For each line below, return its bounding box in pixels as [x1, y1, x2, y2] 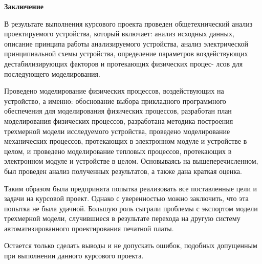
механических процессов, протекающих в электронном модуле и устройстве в [4, 136, 247, 146]
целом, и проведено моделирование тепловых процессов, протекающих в [4, 145, 232, 156]
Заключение [4, 1, 43, 11]
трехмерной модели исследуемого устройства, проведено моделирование [4, 125, 230, 136]
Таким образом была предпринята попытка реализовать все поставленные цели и [4, 183, 257, 193]
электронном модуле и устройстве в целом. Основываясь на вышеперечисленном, [4, 156, 258, 166]
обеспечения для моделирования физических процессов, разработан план [4, 105, 232, 116]
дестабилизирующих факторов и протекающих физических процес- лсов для [4, 58, 243, 69]
